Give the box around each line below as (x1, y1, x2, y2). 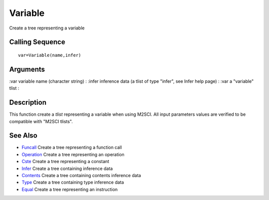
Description (9, 98, 47, 107)
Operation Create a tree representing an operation (21, 151, 125, 157)
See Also (9, 131, 37, 140)
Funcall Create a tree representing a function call (21, 145, 122, 151)
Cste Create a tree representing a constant (21, 159, 110, 165)
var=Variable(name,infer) (18, 52, 82, 58)
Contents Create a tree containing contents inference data (21, 173, 141, 179)
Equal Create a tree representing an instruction (21, 186, 118, 192)
